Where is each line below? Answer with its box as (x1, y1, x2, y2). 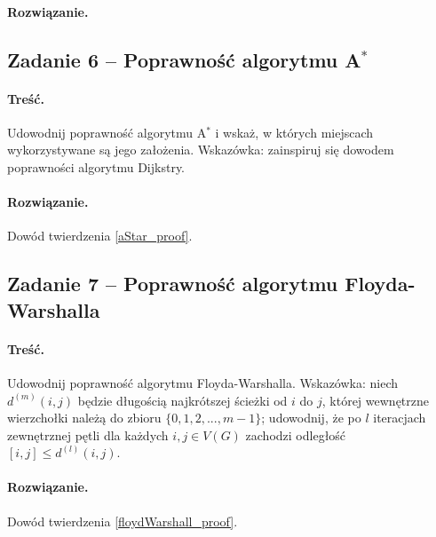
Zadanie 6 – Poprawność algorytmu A (7, 45, 361, 73)
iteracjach (373, 408, 426, 427)
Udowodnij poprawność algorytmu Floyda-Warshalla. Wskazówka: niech (7, 373, 399, 391)
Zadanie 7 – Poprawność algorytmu (7, 270, 338, 297)
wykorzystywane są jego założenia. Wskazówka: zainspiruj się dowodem (7, 140, 394, 159)
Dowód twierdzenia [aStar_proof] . (7, 226, 193, 245)
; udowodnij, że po (261, 408, 361, 427)
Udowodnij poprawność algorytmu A (7, 122, 207, 141)
